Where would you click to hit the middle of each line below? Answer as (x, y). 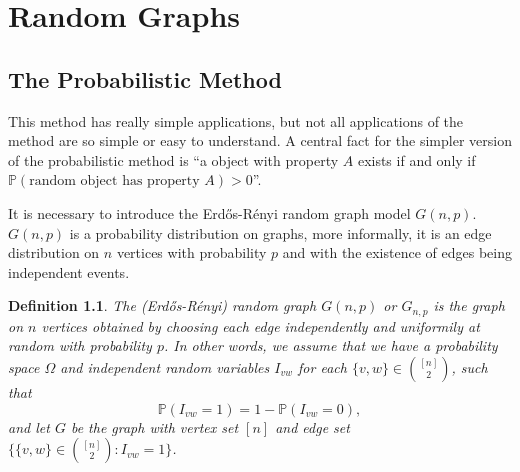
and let (29, 426)
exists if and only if (416, 159)
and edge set (312, 426)
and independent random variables (165, 366)
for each (322, 366)
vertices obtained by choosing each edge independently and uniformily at (260, 325)
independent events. (69, 271)
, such (469, 366)
